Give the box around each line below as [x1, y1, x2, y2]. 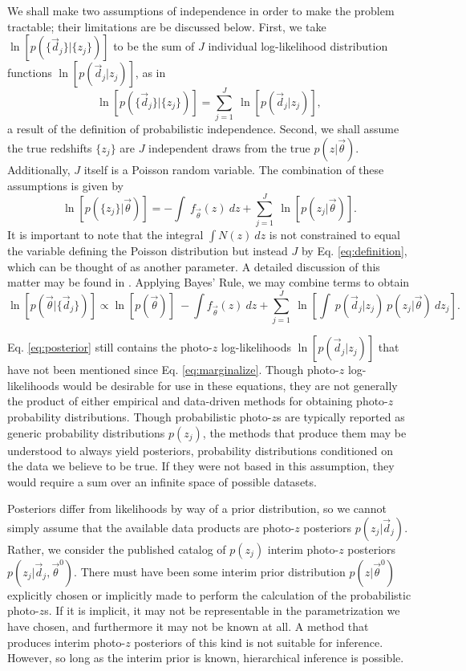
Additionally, [7, 161, 71, 177]
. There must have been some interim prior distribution [74, 563, 346, 579]
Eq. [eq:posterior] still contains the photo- [7, 339, 213, 356]
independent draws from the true [148, 139, 310, 156]
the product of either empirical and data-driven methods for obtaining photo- [7, 392, 388, 409]
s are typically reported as [276, 408, 405, 425]
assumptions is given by [7, 177, 124, 193]
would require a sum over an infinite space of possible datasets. [7, 473, 317, 490]
